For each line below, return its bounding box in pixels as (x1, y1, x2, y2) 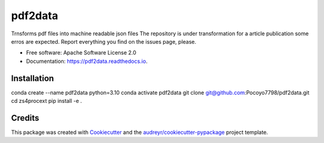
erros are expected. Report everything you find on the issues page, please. (11, 38, 197, 45)
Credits (11, 112, 40, 123)
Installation (11, 73, 54, 83)
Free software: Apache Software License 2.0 (26, 49, 137, 56)
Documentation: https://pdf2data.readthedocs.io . (26, 57, 148, 65)
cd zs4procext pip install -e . (11, 98, 82, 105)
